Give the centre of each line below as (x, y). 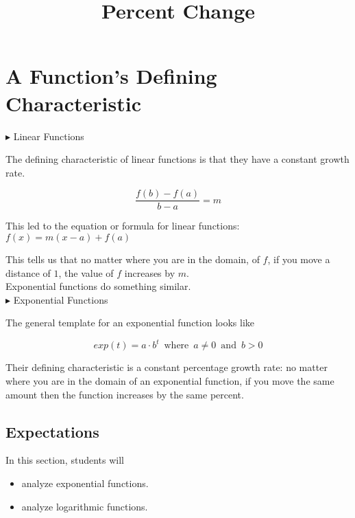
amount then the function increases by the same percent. (125, 394)
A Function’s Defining (111, 76)
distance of (28, 272)
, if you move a (299, 259)
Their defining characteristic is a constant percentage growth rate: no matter (167, 367)
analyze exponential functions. (85, 483)
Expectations (52, 431)
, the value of (86, 272)
